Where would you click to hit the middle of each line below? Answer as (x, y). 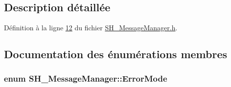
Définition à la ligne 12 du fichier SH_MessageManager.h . (91, 28)
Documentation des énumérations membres (116, 54)
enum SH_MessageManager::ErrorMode (86, 78)
